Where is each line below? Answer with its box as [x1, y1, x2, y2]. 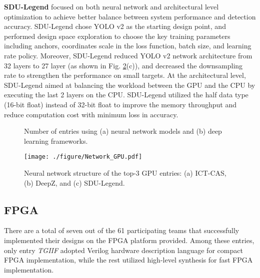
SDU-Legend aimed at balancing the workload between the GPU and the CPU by [4, 79, 255, 90]
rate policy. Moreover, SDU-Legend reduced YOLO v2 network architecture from [4, 50, 252, 60]
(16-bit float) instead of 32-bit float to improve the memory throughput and [4, 99, 236, 109]
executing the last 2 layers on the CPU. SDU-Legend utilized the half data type [4, 89, 248, 100]
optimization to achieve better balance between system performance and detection [4, 11, 256, 21]
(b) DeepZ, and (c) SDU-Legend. [24, 177, 125, 188]
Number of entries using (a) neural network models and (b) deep [24, 126, 222, 136]
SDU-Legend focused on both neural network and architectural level [4, 1, 219, 11]
